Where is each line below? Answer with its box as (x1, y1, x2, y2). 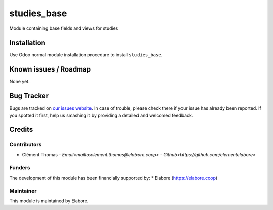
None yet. (9, 79, 30, 85)
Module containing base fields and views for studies (9, 25, 118, 31)
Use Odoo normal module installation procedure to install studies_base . (9, 52, 163, 58)
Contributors (9, 141, 42, 148)
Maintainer (9, 187, 37, 194)
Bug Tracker (9, 92, 49, 100)
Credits (9, 125, 33, 134)
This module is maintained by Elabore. (9, 198, 89, 204)
